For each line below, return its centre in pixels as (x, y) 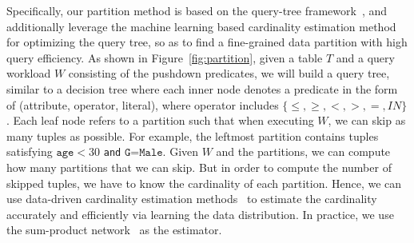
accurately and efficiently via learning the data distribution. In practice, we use (200, 214)
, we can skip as (367, 120)
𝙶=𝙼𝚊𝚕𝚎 (143, 153)
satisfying (30, 151)
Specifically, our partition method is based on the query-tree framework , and (197, 10)
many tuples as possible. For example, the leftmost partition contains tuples (193, 135)
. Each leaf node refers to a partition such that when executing (160, 120)
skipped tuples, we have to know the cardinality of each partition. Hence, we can (204, 183)
